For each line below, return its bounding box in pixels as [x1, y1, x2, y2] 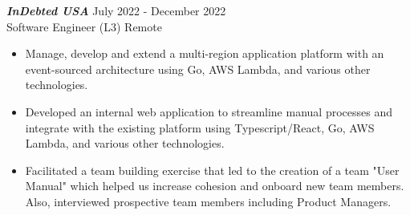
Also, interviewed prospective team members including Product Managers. [25, 193, 392, 209]
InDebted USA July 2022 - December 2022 [6, 2, 226, 18]
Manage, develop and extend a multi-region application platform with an [25, 45, 384, 62]
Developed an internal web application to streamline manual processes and [25, 103, 392, 120]
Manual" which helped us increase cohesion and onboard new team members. [25, 177, 404, 194]
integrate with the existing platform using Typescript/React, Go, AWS [25, 119, 375, 136]
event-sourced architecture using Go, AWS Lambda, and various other [25, 60, 371, 77]
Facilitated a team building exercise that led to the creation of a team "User [25, 161, 400, 178]
